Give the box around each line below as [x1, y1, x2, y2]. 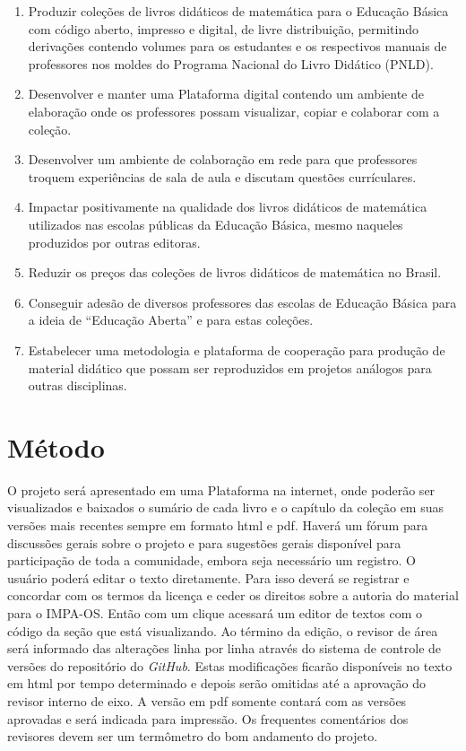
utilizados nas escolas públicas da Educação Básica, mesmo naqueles [28, 214, 403, 233]
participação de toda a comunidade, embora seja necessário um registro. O [7, 551, 416, 570]
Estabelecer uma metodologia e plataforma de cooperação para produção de [28, 340, 445, 359]
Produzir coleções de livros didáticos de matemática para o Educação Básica [28, 2, 449, 20]
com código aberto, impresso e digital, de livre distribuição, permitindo [28, 19, 419, 38]
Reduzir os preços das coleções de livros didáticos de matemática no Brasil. [28, 263, 442, 282]
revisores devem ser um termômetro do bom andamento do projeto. [7, 727, 378, 746]
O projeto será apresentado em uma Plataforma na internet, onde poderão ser [7, 480, 436, 499]
